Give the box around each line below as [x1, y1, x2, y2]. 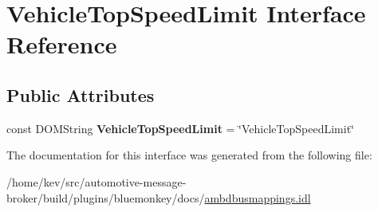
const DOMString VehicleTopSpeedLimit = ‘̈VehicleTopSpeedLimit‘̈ [6, 120, 355, 136]
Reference [6, 28, 117, 61]
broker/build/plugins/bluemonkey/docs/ [6, 189, 205, 206]
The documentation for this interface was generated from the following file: [6, 147, 372, 163]
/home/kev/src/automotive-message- [6, 173, 187, 190]
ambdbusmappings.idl [204, 189, 311, 206]
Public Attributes [6, 82, 155, 107]
